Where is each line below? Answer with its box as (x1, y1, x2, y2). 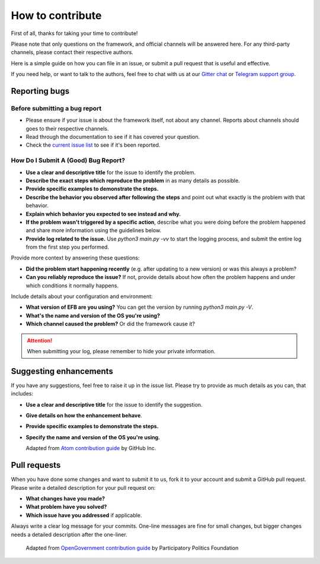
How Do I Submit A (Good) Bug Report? (11, 156, 126, 164)
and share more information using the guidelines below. (25, 227, 162, 234)
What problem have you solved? (25, 503, 107, 511)
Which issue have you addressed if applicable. (25, 511, 142, 519)
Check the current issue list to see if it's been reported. (25, 141, 161, 148)
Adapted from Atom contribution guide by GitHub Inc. (25, 445, 156, 452)
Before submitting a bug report (11, 104, 102, 112)
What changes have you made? (25, 495, 105, 502)
